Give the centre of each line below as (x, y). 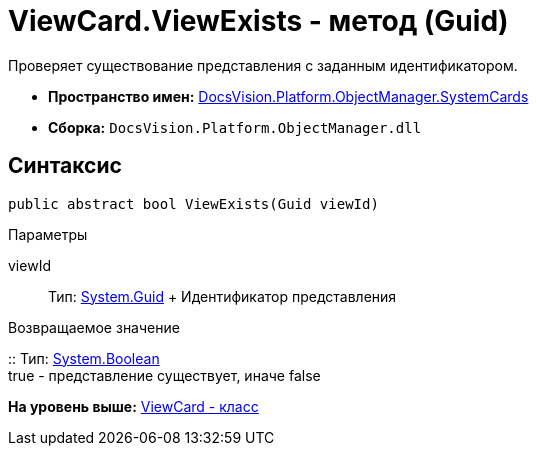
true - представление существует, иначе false (164, 375)
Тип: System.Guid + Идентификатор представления (222, 296)
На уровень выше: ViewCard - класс (133, 406)
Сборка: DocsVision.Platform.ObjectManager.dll (235, 127)
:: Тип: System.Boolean (84, 358)
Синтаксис (65, 166)
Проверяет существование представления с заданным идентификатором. (263, 65)
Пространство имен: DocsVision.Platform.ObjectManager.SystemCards (288, 96)
